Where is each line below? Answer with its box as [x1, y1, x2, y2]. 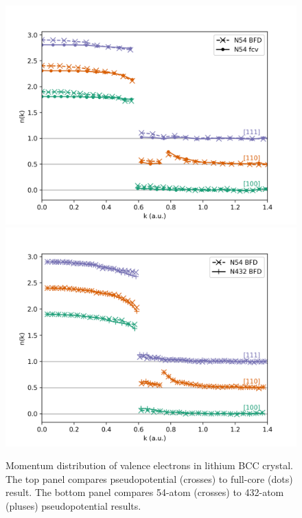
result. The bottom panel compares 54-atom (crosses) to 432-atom [5, 485, 284, 499]
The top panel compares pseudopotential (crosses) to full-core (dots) [5, 471, 293, 486]
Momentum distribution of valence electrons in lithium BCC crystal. [5, 458, 293, 473]
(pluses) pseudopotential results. [5, 498, 141, 512]
